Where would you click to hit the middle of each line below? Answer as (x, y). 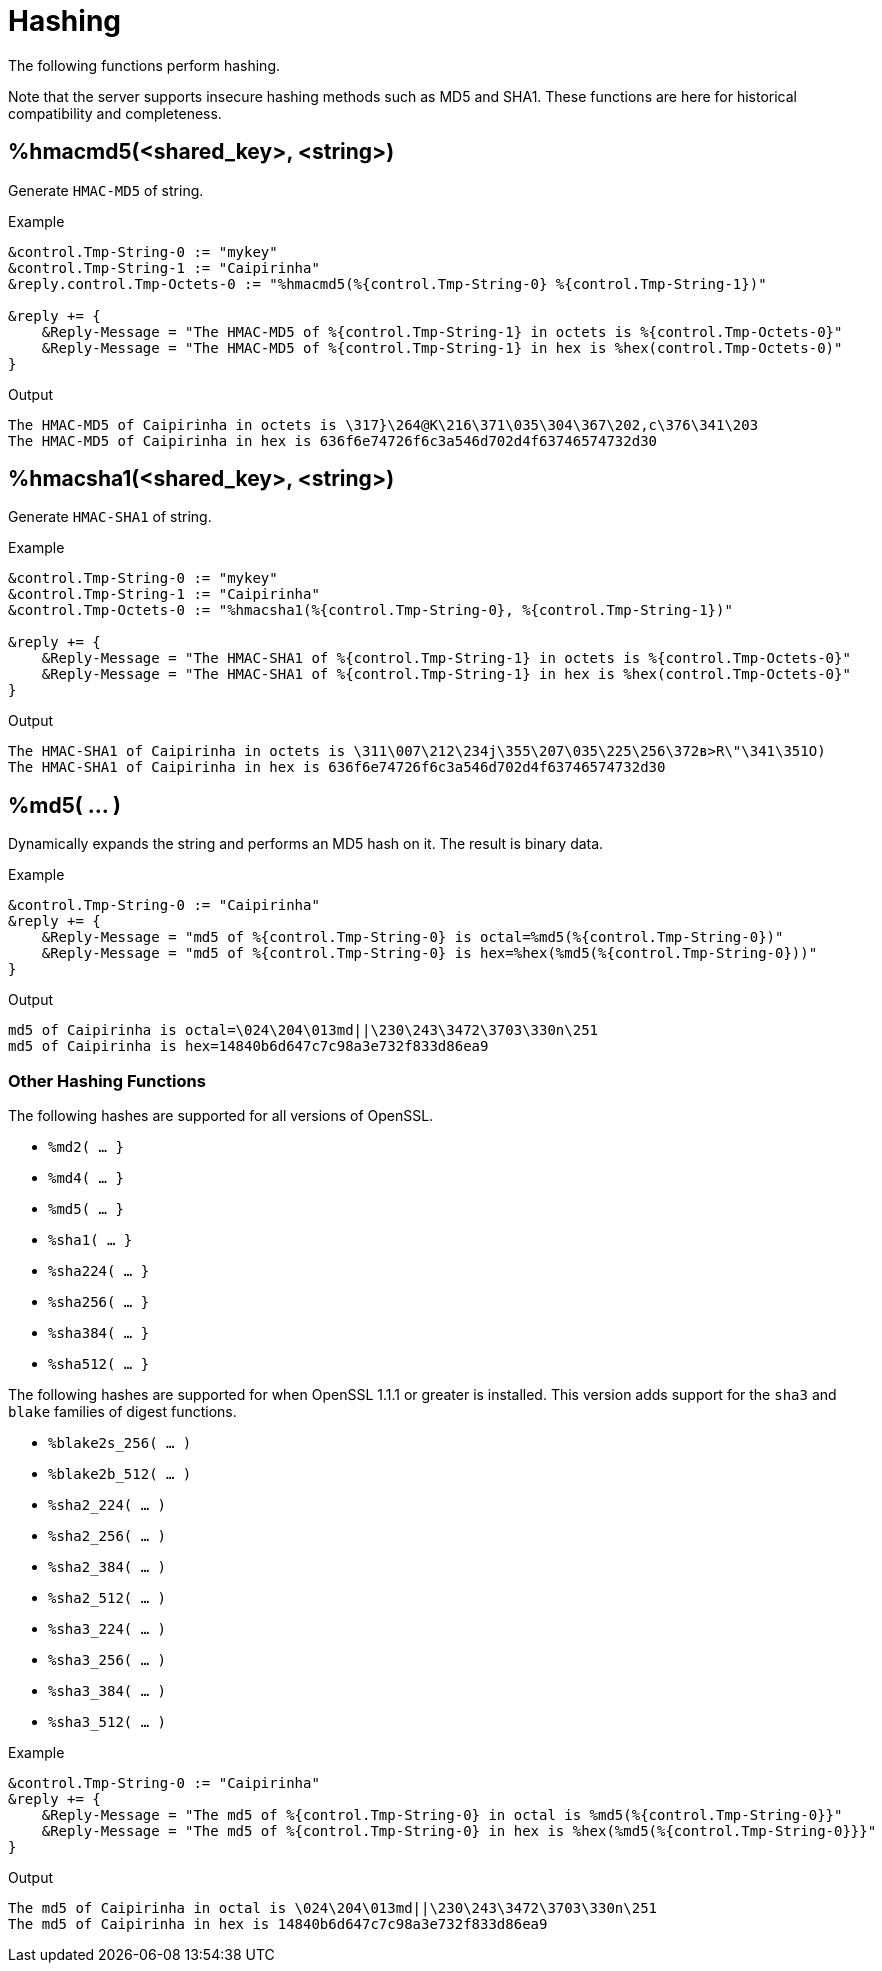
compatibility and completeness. (115, 113)
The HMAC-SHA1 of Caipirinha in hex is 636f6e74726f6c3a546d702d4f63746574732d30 (337, 767)
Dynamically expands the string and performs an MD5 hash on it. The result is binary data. (306, 844)
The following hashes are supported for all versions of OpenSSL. (221, 1116)
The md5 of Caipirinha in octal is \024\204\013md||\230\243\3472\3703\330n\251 (333, 1908)
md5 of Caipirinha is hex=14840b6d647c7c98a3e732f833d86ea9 (248, 1046)
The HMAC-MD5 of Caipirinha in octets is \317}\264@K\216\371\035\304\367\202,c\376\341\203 (383, 424)
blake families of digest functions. (122, 1412)
